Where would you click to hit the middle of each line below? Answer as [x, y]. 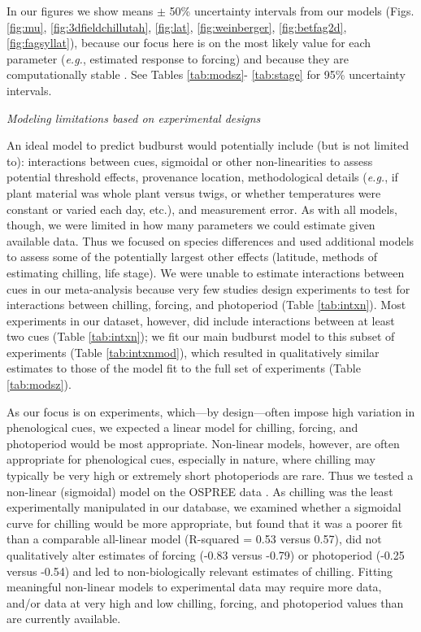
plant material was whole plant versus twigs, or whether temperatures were [194, 192]
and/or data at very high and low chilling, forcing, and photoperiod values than [205, 602]
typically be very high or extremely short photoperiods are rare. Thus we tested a [210, 475]
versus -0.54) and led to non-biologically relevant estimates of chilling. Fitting [200, 571]
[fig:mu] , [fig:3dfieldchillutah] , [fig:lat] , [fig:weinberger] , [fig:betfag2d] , [177, 26]
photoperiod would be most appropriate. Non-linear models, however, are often [203, 443]
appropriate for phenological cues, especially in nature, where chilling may [191, 459]
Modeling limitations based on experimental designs [134, 118]
